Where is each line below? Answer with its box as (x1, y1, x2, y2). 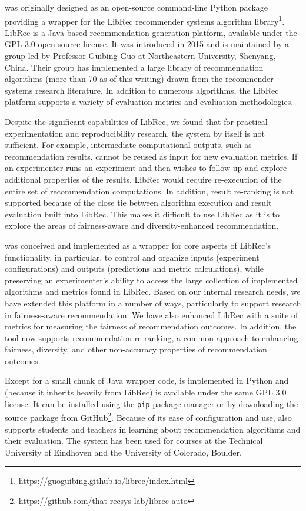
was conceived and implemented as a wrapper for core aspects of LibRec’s (5, 239, 271, 251)
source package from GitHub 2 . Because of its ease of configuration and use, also (5, 410, 292, 423)
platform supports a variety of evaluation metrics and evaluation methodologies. (5, 95, 294, 108)
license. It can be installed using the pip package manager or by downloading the (5, 397, 298, 410)
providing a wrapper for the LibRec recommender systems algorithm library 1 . (5, 13, 285, 27)
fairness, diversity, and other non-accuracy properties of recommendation (5, 343, 267, 355)
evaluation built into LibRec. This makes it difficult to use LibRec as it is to (5, 207, 280, 220)
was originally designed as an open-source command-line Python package (5, 1, 268, 13)
